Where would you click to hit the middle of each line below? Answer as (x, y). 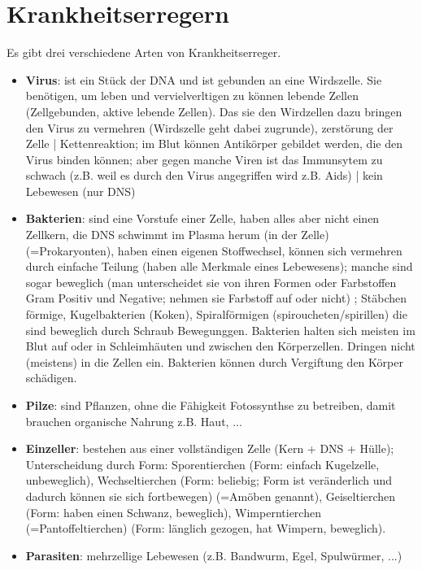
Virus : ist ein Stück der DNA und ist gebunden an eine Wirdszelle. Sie (204, 79)
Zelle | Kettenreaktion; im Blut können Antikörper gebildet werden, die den (214, 144)
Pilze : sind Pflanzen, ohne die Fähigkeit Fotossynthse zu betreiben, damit (211, 405)
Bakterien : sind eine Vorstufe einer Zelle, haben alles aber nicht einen (202, 218)
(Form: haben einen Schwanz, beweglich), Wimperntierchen (173, 512)
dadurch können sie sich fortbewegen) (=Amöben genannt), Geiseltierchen (211, 496)
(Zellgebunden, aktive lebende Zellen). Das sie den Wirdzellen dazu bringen (214, 111)
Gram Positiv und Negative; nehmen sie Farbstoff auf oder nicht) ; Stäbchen (216, 298)
